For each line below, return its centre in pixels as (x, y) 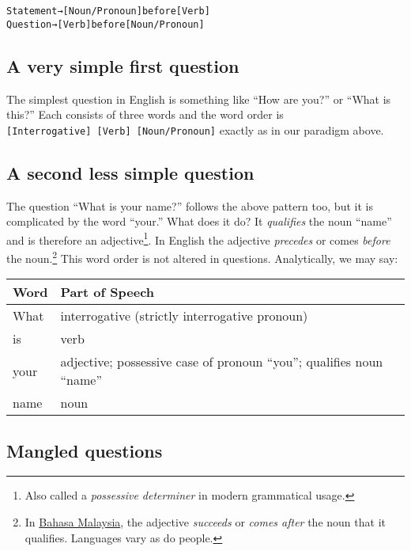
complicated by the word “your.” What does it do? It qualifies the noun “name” (199, 221)
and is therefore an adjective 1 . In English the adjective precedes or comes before (198, 238)
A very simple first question (123, 65)
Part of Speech (107, 292)
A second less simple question (130, 172)
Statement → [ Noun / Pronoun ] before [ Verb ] (108, 11)
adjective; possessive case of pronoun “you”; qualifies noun (222, 362)
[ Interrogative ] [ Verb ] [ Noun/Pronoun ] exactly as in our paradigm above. (195, 129)
